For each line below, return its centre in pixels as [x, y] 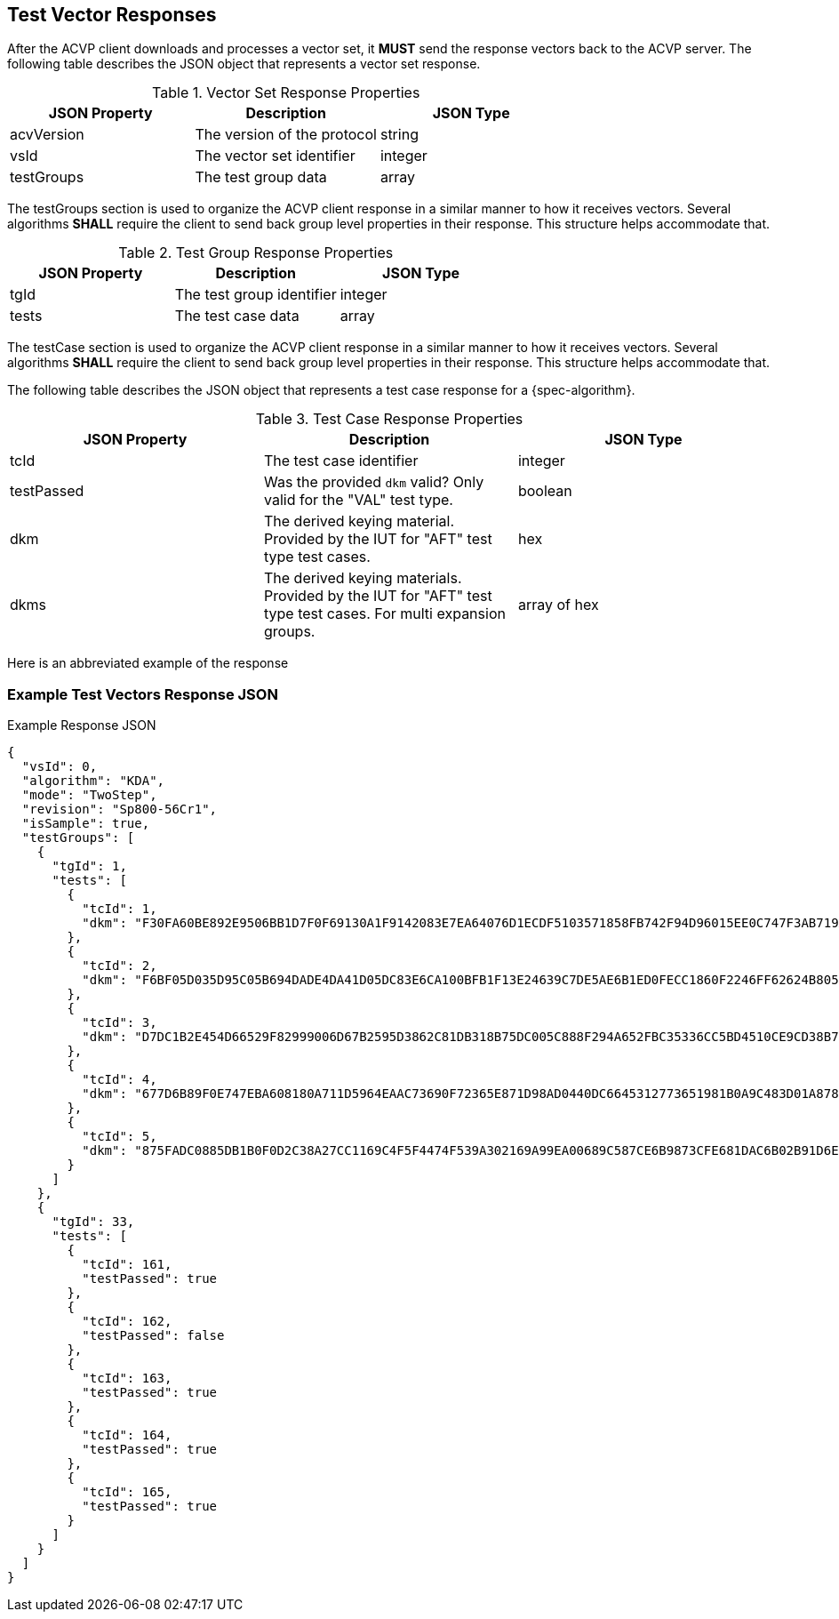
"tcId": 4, [120, 1080]
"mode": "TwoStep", [89, 795]
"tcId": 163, [127, 1379]
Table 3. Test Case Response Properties [389, 419]
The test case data [237, 316]
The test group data [261, 177]
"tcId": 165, [127, 1492]
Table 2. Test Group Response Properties [256, 253]
